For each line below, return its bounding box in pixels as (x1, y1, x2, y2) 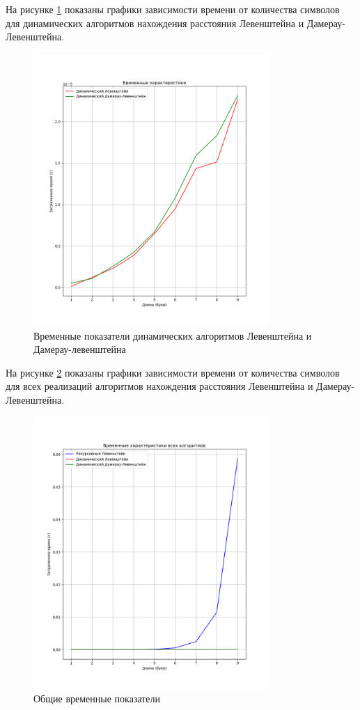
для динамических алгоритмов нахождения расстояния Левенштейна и (6, 15, 304, 30)
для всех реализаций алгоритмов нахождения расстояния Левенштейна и (6, 379, 313, 393)
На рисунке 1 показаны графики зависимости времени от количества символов (6, 2, 340, 16)
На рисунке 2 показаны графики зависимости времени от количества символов (6, 365, 340, 379)
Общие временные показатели (33, 691, 161, 706)
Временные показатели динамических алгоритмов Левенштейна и (33, 328, 312, 342)
